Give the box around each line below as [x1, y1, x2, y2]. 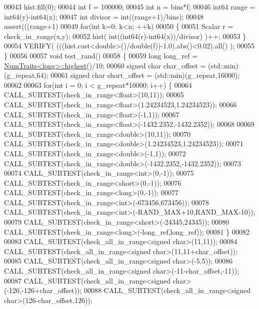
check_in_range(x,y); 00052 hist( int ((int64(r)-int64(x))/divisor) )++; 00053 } [4, 30, 246, 41]
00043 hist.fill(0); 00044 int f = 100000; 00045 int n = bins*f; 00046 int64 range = [4, 1, 255, 11]
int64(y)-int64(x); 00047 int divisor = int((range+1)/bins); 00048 [4, 11, 203, 21]
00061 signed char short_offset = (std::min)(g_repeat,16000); [50, 70, 240, 80]
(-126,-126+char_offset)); [4, 285, 82, 296]
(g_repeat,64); [4, 70, 48, 80]
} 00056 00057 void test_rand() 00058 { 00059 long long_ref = [4, 50, 198, 60]
